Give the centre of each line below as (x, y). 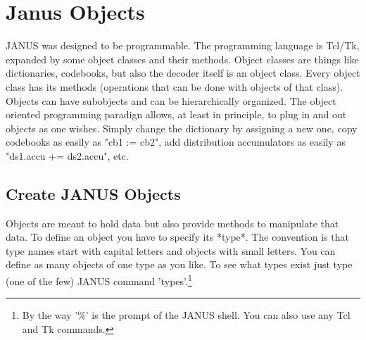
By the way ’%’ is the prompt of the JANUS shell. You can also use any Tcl (186, 315)
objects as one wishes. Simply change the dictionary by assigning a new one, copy (182, 128)
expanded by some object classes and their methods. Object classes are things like (182, 59)
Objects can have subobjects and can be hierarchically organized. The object (171, 100)
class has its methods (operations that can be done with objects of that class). (175, 86)
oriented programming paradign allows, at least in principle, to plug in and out (176, 114)
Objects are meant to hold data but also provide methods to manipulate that (172, 223)
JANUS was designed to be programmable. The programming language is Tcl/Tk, (183, 45)
